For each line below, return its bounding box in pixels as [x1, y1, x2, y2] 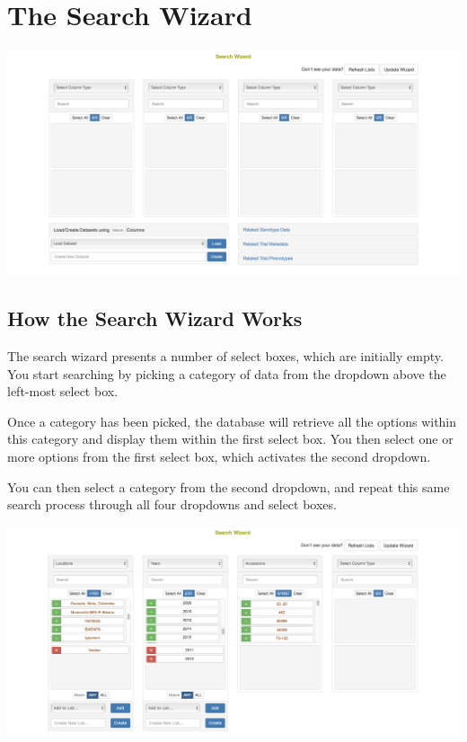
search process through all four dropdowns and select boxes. [7, 495, 337, 514]
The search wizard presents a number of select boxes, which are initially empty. [7, 346, 444, 365]
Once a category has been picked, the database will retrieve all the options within [7, 411, 457, 430]
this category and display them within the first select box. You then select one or [7, 429, 454, 448]
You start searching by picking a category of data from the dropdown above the [7, 364, 446, 383]
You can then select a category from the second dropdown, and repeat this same [7, 477, 450, 496]
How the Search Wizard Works [7, 305, 303, 332]
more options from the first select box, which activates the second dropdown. [7, 446, 431, 465]
